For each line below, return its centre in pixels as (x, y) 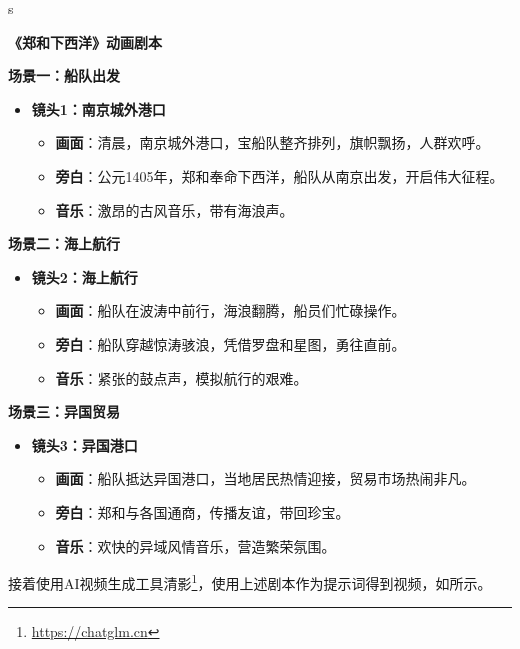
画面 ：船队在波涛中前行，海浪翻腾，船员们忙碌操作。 (230, 310)
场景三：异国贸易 (64, 411)
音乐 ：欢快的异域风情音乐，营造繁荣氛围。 (195, 545)
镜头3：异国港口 (84, 444)
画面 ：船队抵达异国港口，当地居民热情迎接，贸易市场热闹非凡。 (265, 478)
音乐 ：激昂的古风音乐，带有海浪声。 (174, 209)
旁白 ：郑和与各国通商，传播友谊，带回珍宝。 (202, 511)
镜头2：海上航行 (84, 276)
